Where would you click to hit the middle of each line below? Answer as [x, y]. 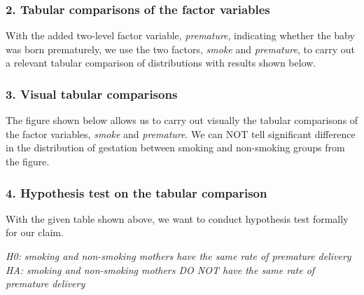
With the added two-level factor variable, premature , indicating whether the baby [180, 35]
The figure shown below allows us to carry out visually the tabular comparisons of [182, 120]
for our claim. [35, 232]
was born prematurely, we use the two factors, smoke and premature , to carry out [181, 49]
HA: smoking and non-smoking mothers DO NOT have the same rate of [160, 269]
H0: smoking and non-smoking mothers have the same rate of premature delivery [178, 256]
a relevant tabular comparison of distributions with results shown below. [161, 63]
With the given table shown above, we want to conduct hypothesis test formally [177, 218]
